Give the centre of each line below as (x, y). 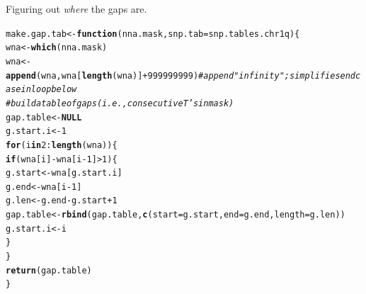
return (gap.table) (49, 270)
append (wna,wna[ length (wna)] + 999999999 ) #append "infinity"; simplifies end (181, 75)
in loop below (49, 90)
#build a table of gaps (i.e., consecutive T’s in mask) (120, 103)
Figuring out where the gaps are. (76, 9)
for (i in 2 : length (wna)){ (62, 145)
